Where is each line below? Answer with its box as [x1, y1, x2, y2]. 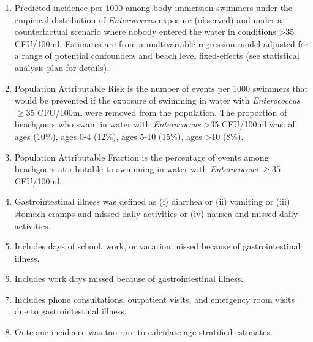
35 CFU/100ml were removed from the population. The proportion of [26, 105, 287, 118]
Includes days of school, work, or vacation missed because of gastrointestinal [14, 240, 301, 253]
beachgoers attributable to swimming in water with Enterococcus [14, 162, 258, 175]
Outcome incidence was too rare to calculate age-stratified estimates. [14, 325, 273, 338]
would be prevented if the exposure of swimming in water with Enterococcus [14, 94, 300, 107]
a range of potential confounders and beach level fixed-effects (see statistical [14, 49, 300, 62]
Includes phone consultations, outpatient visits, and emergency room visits [14, 292, 295, 305]
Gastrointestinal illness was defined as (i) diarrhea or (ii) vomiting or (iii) [14, 195, 290, 208]
